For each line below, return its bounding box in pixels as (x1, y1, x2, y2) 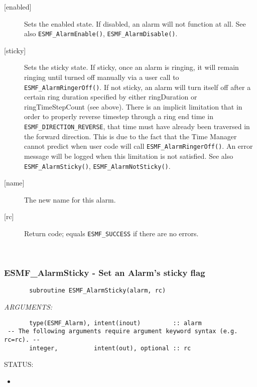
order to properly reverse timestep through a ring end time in (24, 111, 213, 122)
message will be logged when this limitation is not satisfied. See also (24, 150, 233, 161)
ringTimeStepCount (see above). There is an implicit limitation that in (24, 101, 242, 112)
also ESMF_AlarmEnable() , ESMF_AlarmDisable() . (24, 28, 178, 39)
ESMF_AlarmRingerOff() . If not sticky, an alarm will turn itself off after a (24, 81, 251, 92)
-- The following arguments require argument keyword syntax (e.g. (8, 328, 238, 335)
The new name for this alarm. (24, 194, 116, 205)
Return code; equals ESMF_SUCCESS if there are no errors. (24, 228, 199, 238)
